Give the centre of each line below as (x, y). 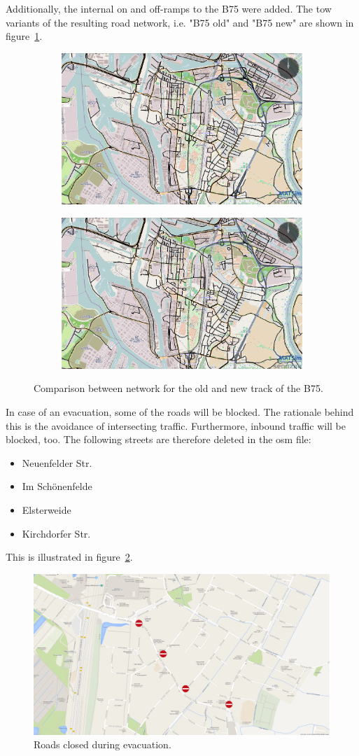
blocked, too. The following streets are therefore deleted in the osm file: (159, 439)
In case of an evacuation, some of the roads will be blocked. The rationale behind (180, 412)
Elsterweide (47, 509)
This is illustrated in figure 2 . (69, 557)
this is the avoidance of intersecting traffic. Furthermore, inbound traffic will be (176, 425)
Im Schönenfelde (57, 486)
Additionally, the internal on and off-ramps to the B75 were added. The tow (169, 8)
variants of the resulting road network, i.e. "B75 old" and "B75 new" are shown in (180, 22)
